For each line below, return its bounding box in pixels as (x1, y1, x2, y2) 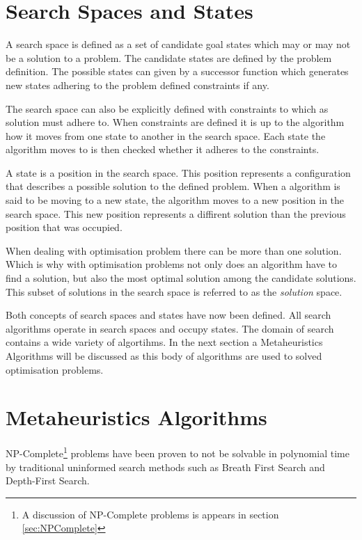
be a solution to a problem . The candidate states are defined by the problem (6, 50, 332, 65)
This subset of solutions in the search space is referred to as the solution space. (6, 284, 343, 299)
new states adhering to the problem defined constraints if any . (6, 77, 269, 92)
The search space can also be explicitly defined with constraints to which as (6, 101, 329, 116)
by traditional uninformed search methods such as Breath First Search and (6, 459, 325, 474)
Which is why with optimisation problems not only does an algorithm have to (6, 257, 338, 271)
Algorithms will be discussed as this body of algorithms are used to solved (6, 349, 322, 363)
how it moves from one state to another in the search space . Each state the (6, 128, 326, 143)
